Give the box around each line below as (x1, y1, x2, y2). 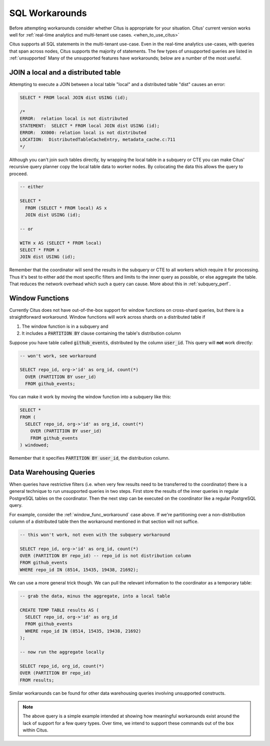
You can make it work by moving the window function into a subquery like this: (9, 394, 171, 400)
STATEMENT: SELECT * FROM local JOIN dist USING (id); (19, 123, 160, 129)
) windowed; (19, 442, 49, 448)
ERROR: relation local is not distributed (19, 116, 128, 122)
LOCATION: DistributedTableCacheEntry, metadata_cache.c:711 (19, 137, 175, 143)
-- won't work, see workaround (19, 353, 97, 359)
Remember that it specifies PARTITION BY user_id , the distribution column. (9, 455, 170, 461)
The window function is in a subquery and (21, 323, 108, 329)
